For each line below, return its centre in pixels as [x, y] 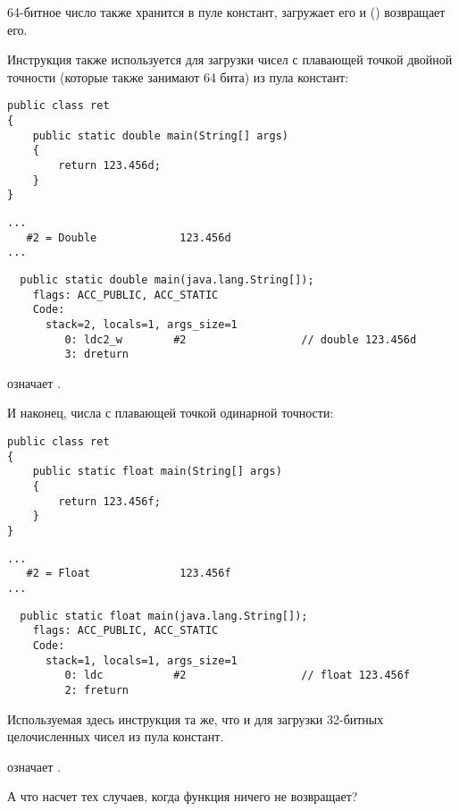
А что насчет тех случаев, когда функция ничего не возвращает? [183, 796]
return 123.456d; [109, 165]
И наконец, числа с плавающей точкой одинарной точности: [171, 413]
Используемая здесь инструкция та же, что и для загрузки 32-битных [196, 718]
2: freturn [97, 690]
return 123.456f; [109, 501]
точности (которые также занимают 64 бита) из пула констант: [178, 76]
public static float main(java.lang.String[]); [164, 616]
